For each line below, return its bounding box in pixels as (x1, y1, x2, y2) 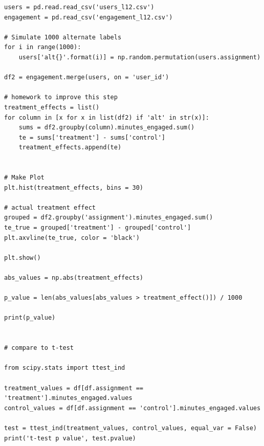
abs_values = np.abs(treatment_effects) (4, 274, 144, 282)
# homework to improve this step (4, 94, 118, 101)
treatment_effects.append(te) (18, 144, 122, 151)
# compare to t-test (4, 344, 74, 352)
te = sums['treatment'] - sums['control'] (18, 133, 165, 141)
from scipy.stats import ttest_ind (4, 364, 125, 372)
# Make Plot (4, 174, 45, 182)
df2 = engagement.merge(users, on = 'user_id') (4, 74, 169, 81)
